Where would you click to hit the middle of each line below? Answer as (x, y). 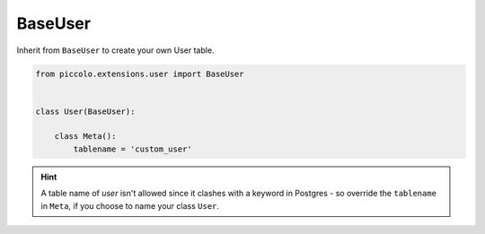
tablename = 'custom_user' (132, 149)
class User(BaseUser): (85, 111)
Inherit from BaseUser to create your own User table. (115, 50)
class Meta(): (85, 136)
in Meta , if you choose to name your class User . (130, 205)
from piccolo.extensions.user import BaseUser (140, 74)
